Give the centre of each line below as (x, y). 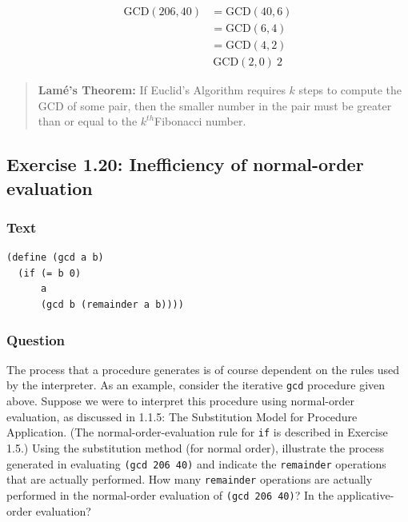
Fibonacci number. (200, 121)
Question (36, 339)
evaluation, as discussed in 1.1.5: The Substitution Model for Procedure (182, 416)
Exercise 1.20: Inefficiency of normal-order (185, 164)
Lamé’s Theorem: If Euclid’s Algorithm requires (162, 90)
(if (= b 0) (50, 273)
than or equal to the (88, 121)
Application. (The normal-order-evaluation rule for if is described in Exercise (197, 432)
